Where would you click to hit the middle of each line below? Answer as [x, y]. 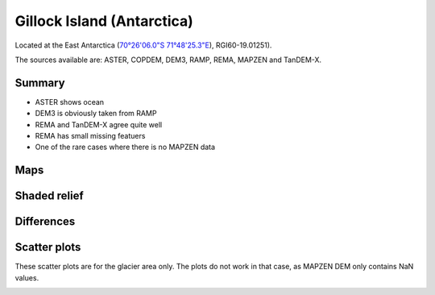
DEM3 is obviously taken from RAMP [96, 114]
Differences [45, 222]
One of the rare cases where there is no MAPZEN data [125, 147]
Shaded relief [49, 196]
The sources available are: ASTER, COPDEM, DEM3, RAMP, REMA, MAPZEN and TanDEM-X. [168, 60]
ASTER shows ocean [70, 102]
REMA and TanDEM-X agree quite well [99, 124]
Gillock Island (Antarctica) [104, 21]
